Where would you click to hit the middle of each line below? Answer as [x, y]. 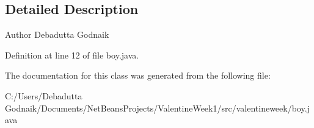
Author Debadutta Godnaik [57, 34]
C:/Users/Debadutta [44, 95]
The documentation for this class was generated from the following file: [138, 75]
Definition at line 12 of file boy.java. [72, 55]
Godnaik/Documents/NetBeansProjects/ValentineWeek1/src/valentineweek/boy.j [157, 108]
